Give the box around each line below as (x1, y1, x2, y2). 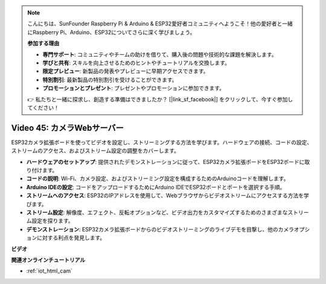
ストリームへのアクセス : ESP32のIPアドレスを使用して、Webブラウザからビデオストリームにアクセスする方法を (26, 192, 304, 199)
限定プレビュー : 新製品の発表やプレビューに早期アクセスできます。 (42, 68, 209, 75)
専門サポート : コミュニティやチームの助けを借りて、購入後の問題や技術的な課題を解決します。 (42, 51, 277, 58)
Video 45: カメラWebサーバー (11, 122, 124, 133)
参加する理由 (27, 40, 60, 47)
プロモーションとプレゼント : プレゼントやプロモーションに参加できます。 (42, 84, 225, 92)
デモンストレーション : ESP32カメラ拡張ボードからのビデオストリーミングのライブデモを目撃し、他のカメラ (26, 226, 294, 233)
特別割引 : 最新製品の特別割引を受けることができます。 (42, 76, 177, 83)
